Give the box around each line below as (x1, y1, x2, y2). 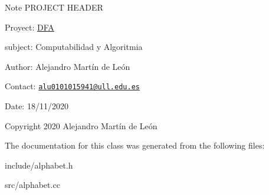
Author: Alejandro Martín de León (5, 60, 130, 72)
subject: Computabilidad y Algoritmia (5, 41, 143, 53)
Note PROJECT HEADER (5, 1, 103, 13)
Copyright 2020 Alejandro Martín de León (5, 119, 158, 132)
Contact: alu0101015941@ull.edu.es (5, 80, 140, 92)
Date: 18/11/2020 (5, 100, 68, 112)
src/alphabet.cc (5, 179, 60, 191)
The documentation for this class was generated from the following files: (5, 139, 265, 152)
